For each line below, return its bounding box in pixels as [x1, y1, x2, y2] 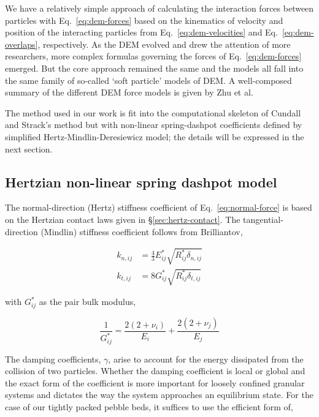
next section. [5, 142, 53, 155]
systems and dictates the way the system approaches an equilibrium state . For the [5, 388, 313, 401]
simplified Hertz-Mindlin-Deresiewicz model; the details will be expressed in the [5, 130, 304, 143]
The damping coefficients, [5, 352, 101, 365]
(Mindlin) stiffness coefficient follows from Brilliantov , [40, 225, 243, 238]
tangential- [243, 212, 283, 225]
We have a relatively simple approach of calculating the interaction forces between [5, 2, 314, 14]
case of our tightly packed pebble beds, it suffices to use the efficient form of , [5, 400, 293, 413]
